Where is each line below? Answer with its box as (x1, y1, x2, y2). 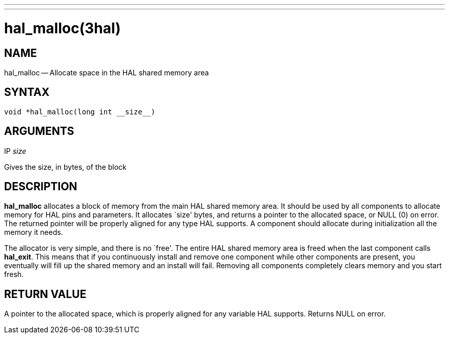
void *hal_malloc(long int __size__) (4, 107, 156, 116)
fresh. (4, 270, 24, 279)
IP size (4, 146, 27, 155)
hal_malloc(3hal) (4, 19, 121, 37)
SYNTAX (4, 86, 50, 99)
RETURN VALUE (4, 287, 87, 301)
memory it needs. (4, 228, 63, 237)
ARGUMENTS (4, 125, 74, 138)
